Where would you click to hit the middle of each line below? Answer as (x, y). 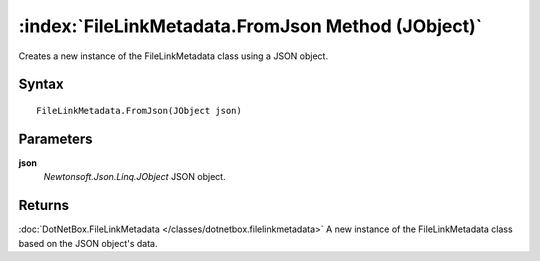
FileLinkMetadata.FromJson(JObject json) (139, 110)
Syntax (41, 84)
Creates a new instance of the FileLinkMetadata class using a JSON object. (173, 56)
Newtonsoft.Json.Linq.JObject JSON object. (134, 177)
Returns (44, 205)
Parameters (55, 138)
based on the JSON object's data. (88, 243)
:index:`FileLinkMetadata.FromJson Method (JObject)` (250, 26)
